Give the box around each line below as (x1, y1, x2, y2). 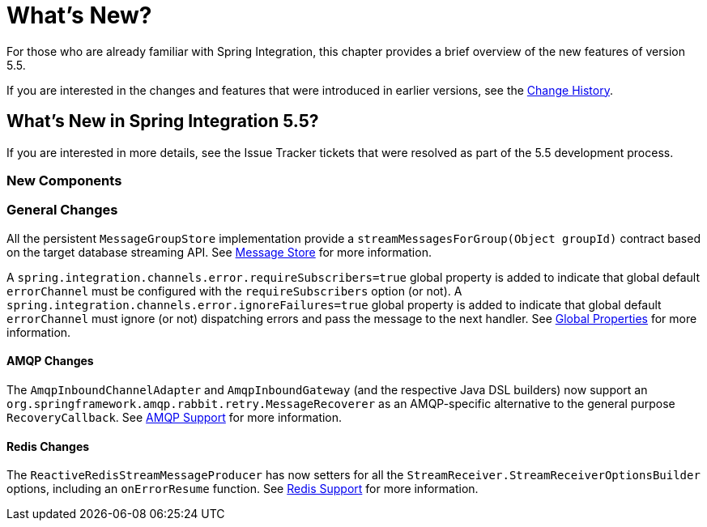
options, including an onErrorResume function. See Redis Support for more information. (6, 482, 479, 496)
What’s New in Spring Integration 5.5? (6, 111, 319, 132)
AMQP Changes (6, 354, 94, 368)
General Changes (6, 202, 118, 219)
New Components (6, 172, 122, 189)
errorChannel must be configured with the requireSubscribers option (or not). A (6, 283, 462, 298)
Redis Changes (6, 439, 90, 453)
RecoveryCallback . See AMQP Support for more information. (6, 410, 343, 424)
